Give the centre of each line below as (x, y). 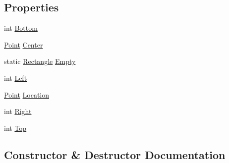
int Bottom (21, 28)
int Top (15, 128)
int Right (18, 111)
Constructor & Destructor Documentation (115, 154)
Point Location (27, 94)
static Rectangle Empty (40, 61)
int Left (16, 78)
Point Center (24, 44)
